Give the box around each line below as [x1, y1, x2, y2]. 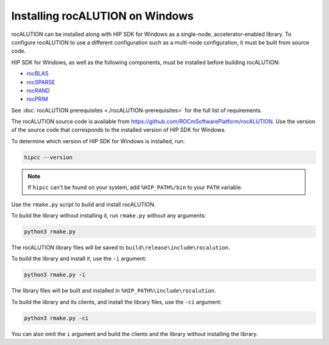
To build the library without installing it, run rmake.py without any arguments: [11, 212, 207, 219]
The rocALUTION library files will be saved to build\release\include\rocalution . [11, 244, 230, 251]
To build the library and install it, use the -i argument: [11, 255, 147, 262]
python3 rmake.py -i [24, 271, 85, 279]
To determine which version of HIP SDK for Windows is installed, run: [11, 137, 185, 144]
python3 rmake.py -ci [24, 315, 89, 321]
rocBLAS [26, 70, 49, 77]
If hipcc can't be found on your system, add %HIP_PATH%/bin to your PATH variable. [27, 183, 243, 191]
